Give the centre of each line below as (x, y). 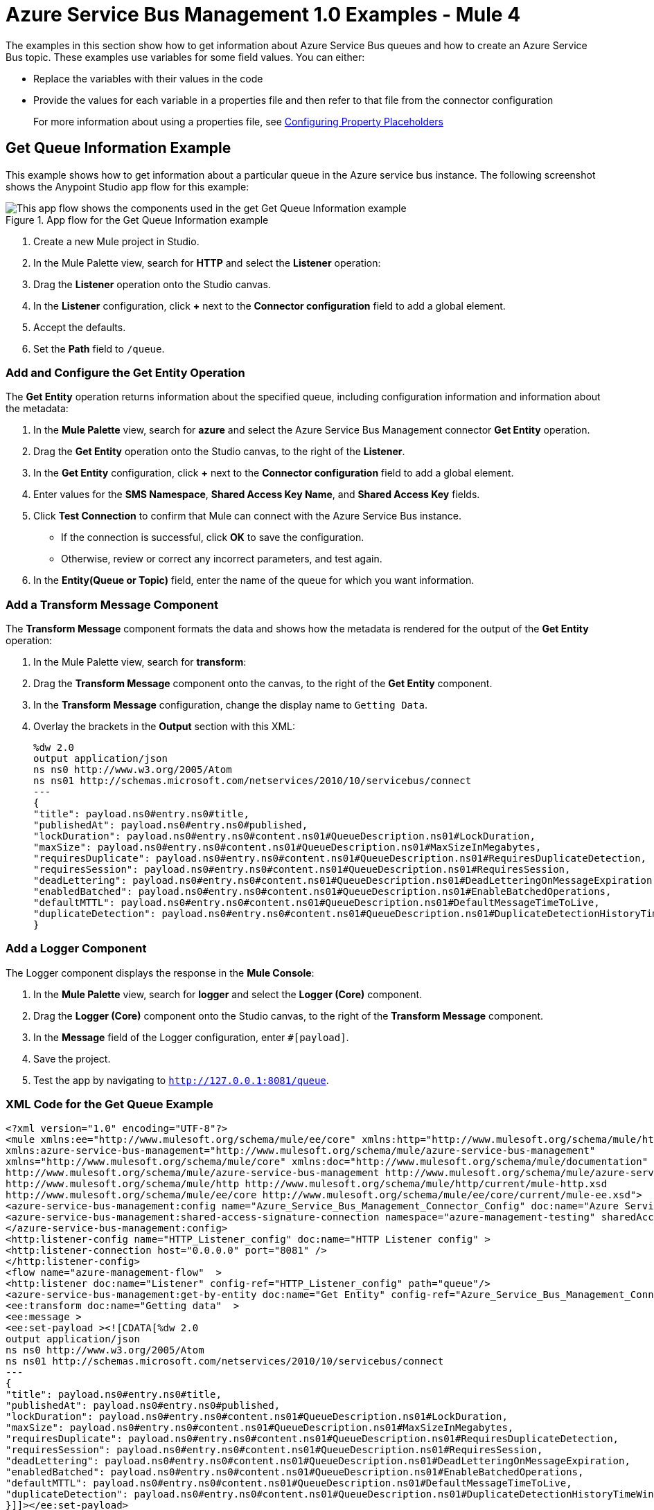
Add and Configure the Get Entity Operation (125, 372)
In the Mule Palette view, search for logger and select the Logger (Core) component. (228, 994)
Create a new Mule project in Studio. (116, 241)
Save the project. (72, 1058)
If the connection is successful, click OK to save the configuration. (213, 538)
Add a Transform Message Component (112, 604)
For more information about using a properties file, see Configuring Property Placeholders (238, 121)
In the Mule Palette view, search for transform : (140, 662)
